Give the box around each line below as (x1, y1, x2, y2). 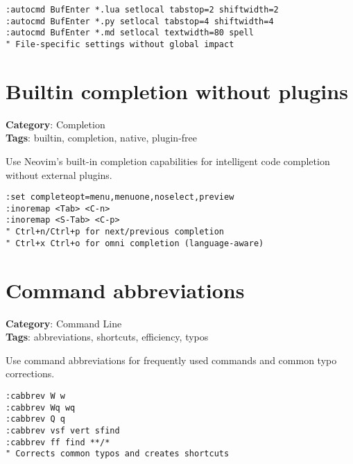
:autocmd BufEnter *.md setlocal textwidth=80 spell (6, 28, 254, 38)
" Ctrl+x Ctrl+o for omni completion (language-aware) (6, 238, 264, 248)
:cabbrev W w (6, 390, 65, 401)
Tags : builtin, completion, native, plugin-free (6, 130, 198, 145)
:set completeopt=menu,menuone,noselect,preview (6, 192, 234, 203)
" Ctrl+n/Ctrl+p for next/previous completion (6, 227, 224, 237)
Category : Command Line (6, 316, 122, 330)
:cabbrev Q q (6, 414, 65, 424)
